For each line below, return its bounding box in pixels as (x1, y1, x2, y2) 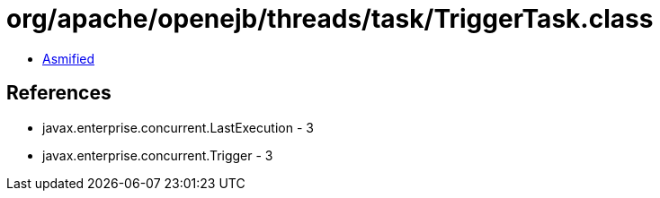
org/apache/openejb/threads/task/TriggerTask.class (6, 4, 654, 34)
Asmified (42, 50, 95, 66)
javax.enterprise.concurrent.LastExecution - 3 (42, 119, 314, 135)
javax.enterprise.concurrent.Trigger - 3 (42, 147, 273, 163)
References (6, 82, 111, 105)
